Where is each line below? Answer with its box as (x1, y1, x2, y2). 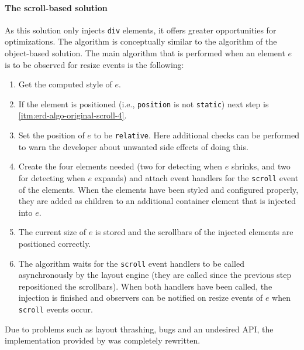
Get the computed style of (18, 78, 112, 90)
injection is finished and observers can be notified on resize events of (18, 291, 263, 304)
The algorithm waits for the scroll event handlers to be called (18, 257, 245, 269)
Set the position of (18, 129, 85, 141)
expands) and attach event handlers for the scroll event (94, 171, 299, 184)
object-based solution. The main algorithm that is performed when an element (5, 47, 285, 59)
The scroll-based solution (5, 1, 108, 13)
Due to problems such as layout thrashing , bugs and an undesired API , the (5, 322, 274, 335)
